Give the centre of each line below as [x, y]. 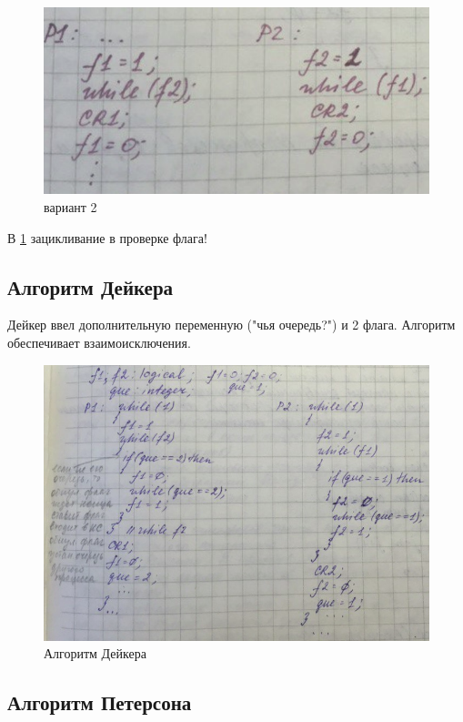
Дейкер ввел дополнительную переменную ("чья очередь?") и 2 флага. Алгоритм [231, 325]
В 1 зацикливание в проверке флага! [107, 237]
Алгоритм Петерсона [100, 702]
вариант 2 [70, 207]
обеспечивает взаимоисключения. [99, 343]
